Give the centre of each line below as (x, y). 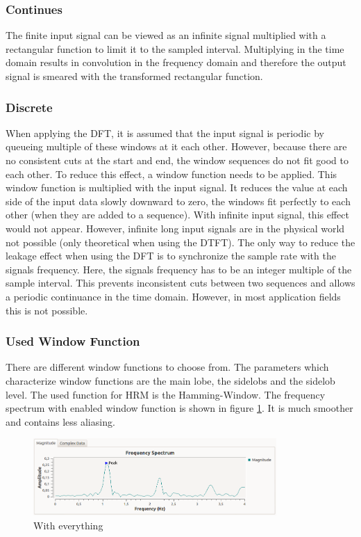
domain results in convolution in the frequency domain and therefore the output (176, 62)
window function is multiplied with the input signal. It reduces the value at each (177, 187)
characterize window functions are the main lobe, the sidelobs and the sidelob (170, 380)
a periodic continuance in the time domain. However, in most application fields (173, 296)
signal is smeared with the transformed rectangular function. (134, 76)
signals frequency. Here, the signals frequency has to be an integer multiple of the (179, 269)
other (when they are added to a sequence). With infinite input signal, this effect (177, 215)
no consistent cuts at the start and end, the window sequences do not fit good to (177, 160)
